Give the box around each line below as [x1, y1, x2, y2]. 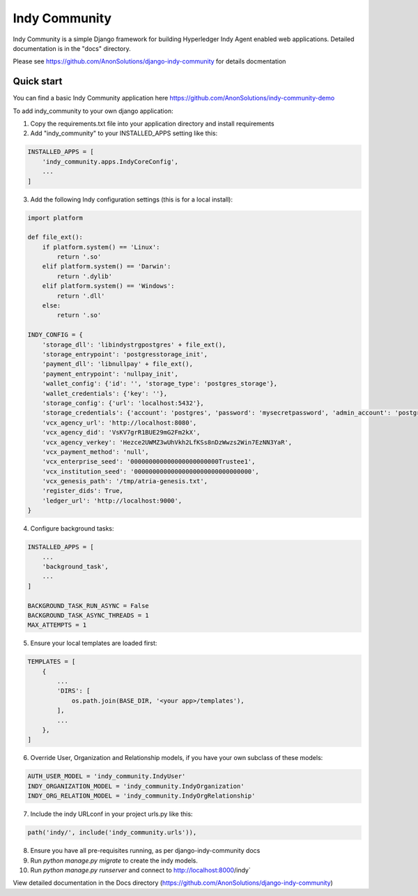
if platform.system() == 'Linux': [42, 243, 160, 251]
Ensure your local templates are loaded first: [30, 639, 157, 648]
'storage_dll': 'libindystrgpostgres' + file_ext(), [42, 340, 226, 349]
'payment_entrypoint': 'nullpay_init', [42, 370, 179, 378]
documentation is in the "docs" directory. [13, 44, 132, 52]
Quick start [13, 75, 63, 87]
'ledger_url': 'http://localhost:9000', [42, 496, 183, 505]
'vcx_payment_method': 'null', [42, 448, 149, 456]
